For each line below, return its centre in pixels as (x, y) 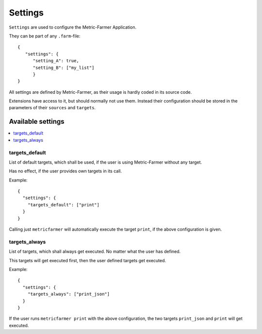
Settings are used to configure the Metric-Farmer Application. (73, 27)
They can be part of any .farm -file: (45, 36)
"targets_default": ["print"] (63, 205)
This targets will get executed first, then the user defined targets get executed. (88, 260)
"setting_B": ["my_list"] (64, 67)
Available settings (37, 122)
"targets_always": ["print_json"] (69, 294)
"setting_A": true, (56, 61)
